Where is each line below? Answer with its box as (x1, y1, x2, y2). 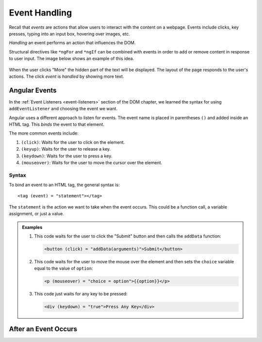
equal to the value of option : (34, 265, 93, 272)
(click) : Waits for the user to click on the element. (21, 139, 125, 145)
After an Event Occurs (9, 325, 78, 333)
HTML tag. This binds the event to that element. (9, 121, 104, 127)
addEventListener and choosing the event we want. (9, 106, 117, 112)
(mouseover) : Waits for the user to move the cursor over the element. (21, 159, 163, 165)
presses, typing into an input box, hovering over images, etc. (9, 31, 131, 36)
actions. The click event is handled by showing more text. (9, 73, 124, 79)
